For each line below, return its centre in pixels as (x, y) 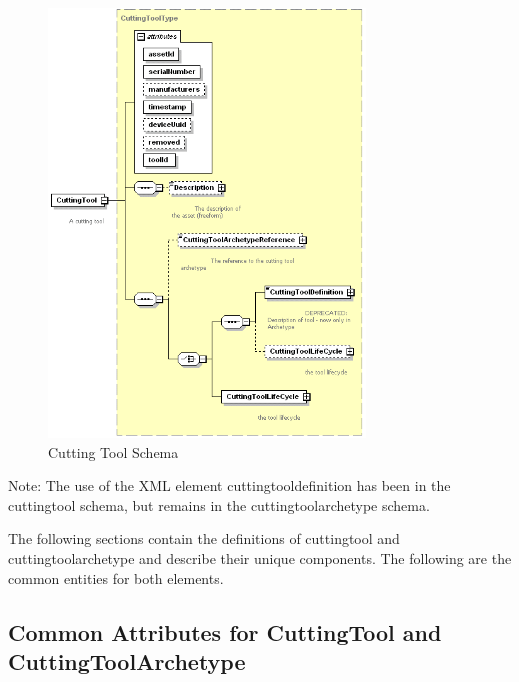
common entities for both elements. (116, 577)
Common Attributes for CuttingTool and (225, 631)
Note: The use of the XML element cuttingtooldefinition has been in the (229, 485)
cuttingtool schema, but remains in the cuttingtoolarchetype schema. (219, 504)
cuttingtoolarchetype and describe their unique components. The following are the (260, 558)
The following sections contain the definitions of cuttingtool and (204, 538)
